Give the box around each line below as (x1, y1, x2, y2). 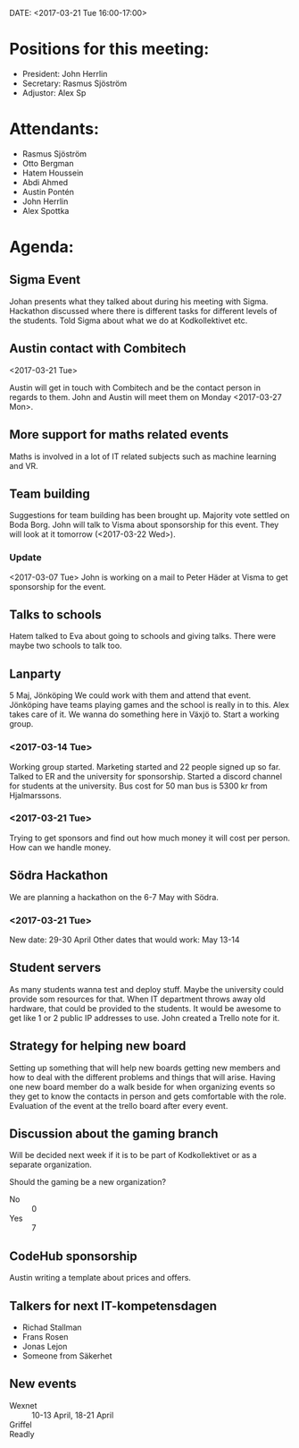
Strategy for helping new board (9, 1038, 187, 1054)
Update (9, 551, 42, 564)
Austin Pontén (21, 186, 74, 197)
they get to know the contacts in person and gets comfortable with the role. (9, 1091, 287, 1102)
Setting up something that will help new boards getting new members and (9, 1062, 281, 1073)
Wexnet (9, 1400, 37, 1410)
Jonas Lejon (21, 1342, 68, 1351)
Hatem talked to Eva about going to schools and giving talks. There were (9, 631, 277, 642)
